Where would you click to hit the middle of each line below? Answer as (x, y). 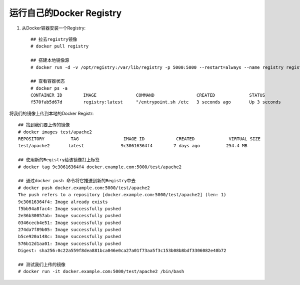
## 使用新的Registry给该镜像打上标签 (59, 160)
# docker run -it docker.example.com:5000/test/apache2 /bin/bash (101, 272)
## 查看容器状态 (48, 81)
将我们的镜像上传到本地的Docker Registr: (51, 113)
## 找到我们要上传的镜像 (44, 125)
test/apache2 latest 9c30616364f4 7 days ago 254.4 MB (133, 146)
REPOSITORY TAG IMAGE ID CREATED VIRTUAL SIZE (139, 139)
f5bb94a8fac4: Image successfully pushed (69, 209)
